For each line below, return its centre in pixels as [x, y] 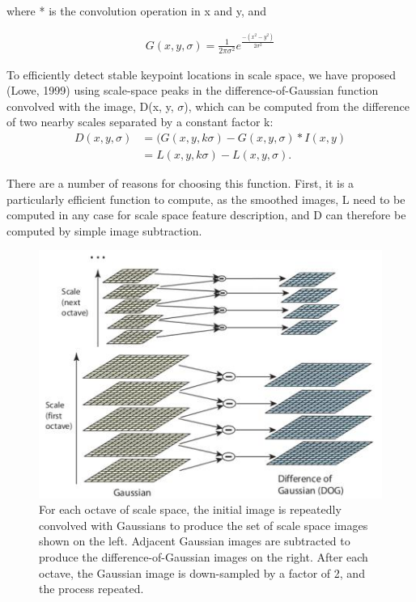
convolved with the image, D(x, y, [90, 106]
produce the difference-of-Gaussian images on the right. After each [204, 557]
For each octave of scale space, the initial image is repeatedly [190, 509]
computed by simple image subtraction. [104, 230]
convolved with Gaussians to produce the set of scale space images [204, 525]
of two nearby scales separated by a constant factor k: [140, 122]
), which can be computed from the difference [297, 106]
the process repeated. [91, 589]
